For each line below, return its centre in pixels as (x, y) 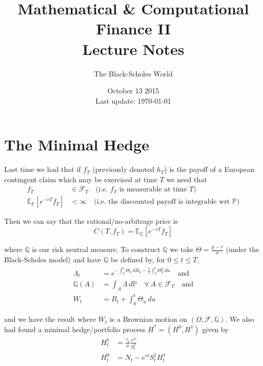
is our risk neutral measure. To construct (96, 249)
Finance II (133, 28)
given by (215, 329)
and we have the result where (50, 319)
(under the (242, 249)
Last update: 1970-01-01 (133, 100)
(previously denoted (124, 169)
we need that (187, 179)
